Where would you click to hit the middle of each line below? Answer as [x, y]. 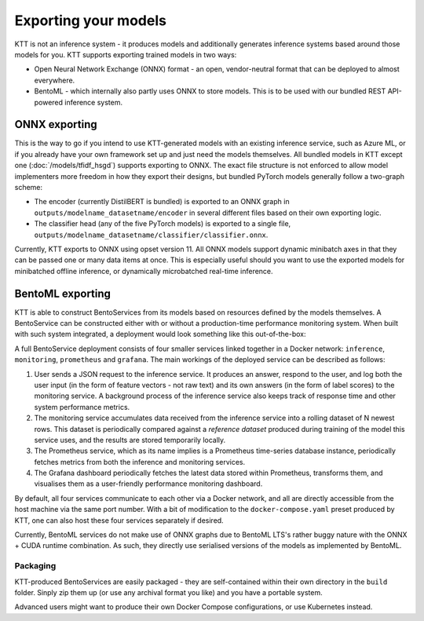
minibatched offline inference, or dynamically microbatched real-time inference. [144, 271]
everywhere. [55, 80]
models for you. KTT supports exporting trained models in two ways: [126, 54]
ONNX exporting [56, 124]
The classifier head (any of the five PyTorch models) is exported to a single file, [163, 224]
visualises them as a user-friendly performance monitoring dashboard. [148, 484]
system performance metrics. [82, 407]
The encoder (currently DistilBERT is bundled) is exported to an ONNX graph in [162, 202]
